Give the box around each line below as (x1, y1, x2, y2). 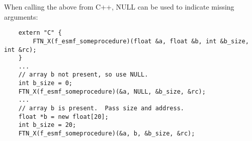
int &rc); (4, 46, 37, 53)
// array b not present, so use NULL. (18, 71, 148, 79)
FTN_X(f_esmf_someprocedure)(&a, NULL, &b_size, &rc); (18, 88, 206, 95)
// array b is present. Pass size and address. (18, 105, 184, 112)
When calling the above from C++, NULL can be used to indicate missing (4, 2, 234, 12)
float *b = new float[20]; (18, 113, 109, 120)
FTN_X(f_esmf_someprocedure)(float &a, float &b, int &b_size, (33, 37, 249, 45)
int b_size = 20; (18, 121, 76, 129)
